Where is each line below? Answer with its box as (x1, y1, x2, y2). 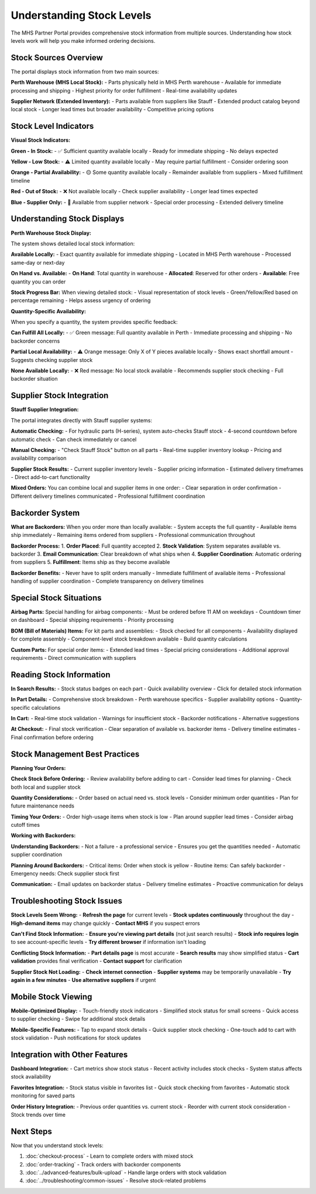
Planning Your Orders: (11, 764, 66, 771)
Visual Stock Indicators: (11, 136, 71, 143)
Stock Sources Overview (11, 53, 104, 63)
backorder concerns (11, 337, 60, 344)
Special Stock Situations (11, 593, 102, 603)
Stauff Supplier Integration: (11, 406, 79, 413)
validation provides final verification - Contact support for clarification (11, 957, 183, 964)
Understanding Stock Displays (11, 214, 125, 224)
